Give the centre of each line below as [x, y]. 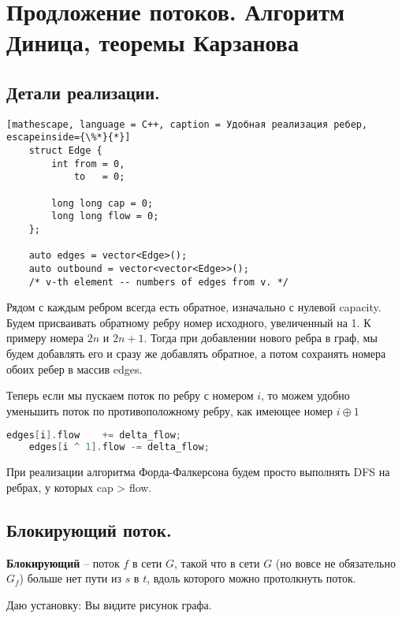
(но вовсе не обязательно [335, 562]
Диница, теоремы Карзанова [153, 42]
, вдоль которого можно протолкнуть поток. [251, 578]
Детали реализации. [83, 92]
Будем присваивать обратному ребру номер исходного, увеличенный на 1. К [189, 322]
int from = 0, [88, 164]
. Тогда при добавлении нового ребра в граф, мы [261, 338]
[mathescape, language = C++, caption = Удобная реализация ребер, [187, 124]
